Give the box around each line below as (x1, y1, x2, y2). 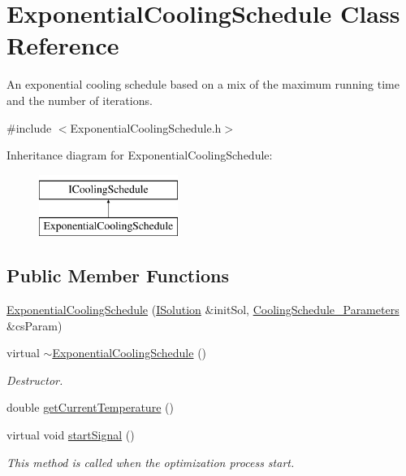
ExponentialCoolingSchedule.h (70, 119, 222, 136)
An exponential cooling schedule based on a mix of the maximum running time (6, 76, 400, 93)
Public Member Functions (6, 263, 229, 288)
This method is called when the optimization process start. (6, 453, 295, 470)
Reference (6, 28, 119, 62)
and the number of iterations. (6, 91, 153, 108)
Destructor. (6, 371, 63, 388)
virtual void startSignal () (6, 426, 135, 443)
